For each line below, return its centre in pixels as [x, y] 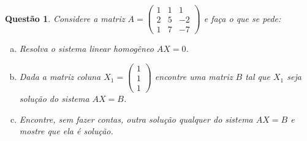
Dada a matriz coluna [60, 77]
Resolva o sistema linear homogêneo [86, 49]
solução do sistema [54, 98]
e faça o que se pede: [242, 18]
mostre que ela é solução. [66, 131]
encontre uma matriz [194, 77]
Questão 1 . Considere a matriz [65, 18]
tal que [258, 77]
